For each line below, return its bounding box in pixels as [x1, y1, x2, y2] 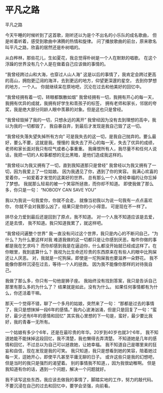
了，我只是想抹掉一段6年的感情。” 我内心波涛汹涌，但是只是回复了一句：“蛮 [5, 307, 157, 312]
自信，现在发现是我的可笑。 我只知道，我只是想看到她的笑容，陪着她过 [13, 347, 157, 354]
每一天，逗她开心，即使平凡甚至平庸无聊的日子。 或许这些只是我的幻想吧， [5, 354, 157, 360]
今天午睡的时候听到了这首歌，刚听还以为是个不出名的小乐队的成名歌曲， [5, 32, 151, 38]
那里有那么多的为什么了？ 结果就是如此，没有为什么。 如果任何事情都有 [5, 283, 150, 290]
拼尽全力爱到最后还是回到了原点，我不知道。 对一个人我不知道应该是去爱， [5, 214, 157, 220]
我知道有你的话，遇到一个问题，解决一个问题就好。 [5, 366, 109, 372]
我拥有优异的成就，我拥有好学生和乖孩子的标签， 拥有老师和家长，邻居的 [5, 100, 153, 106]
